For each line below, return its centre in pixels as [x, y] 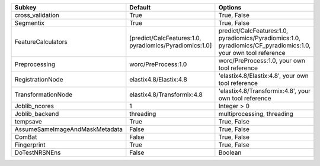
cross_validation [37, 15]
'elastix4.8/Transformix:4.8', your [265, 91]
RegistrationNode [39, 79]
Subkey [25, 7]
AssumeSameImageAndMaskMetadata [69, 129]
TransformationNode [44, 95]
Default [140, 7]
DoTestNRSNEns [38, 152]
